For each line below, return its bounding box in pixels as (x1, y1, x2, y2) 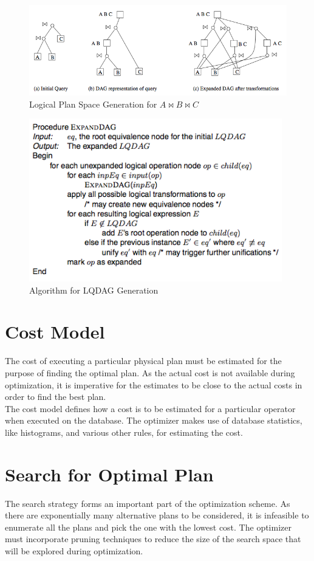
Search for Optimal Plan (5, 461, 214, 486)
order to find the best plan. (5, 390, 106, 403)
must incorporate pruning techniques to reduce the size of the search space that (5, 532, 301, 545)
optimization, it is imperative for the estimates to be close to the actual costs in (5, 378, 302, 391)
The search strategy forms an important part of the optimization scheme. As (5, 497, 290, 509)
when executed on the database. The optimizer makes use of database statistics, (5, 414, 302, 427)
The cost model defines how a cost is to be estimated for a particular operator (5, 402, 296, 415)
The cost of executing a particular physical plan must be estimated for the (5, 354, 282, 367)
